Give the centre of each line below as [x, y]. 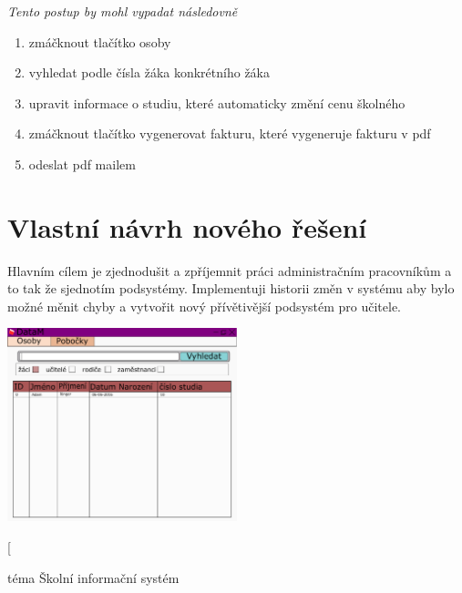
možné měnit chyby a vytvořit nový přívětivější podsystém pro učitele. [205, 306]
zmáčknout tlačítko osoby [100, 41]
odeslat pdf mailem [82, 164]
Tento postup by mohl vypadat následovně [123, 11]
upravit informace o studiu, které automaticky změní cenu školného [217, 102]
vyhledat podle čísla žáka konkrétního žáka [149, 72]
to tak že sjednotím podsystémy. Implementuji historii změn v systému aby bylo [231, 288]
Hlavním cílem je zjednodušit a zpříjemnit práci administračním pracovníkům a [230, 270]
